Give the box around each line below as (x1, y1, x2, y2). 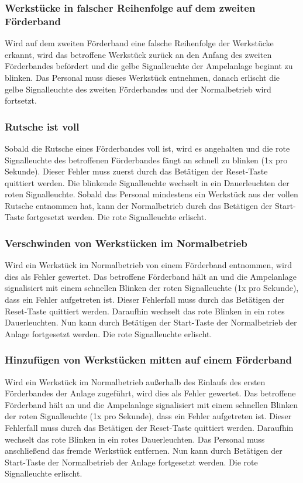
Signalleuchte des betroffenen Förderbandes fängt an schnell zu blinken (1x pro (5, 153, 288, 166)
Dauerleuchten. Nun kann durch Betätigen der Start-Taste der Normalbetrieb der (5, 316, 297, 328)
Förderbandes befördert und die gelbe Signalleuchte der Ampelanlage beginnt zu (5, 60, 293, 72)
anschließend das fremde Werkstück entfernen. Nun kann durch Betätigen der (5, 444, 283, 457)
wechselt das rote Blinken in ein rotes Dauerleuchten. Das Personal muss (5, 433, 265, 445)
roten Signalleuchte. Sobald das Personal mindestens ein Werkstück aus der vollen (5, 188, 298, 200)
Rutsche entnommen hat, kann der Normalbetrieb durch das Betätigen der (5, 199, 273, 211)
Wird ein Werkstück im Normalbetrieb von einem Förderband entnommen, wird (5, 259, 292, 271)
